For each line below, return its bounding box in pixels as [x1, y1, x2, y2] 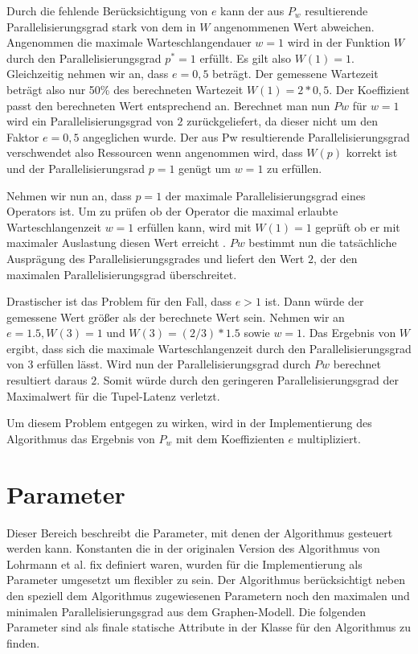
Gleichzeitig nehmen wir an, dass [6, 65, 169, 82]
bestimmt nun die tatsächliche [248, 234, 397, 251]
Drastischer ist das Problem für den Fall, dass [6, 293, 232, 310]
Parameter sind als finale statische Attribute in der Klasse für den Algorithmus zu [6, 619, 412, 635]
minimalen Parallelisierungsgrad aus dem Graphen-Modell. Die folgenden [6, 603, 366, 619]
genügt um [178, 159, 232, 176]
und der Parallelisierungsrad [6, 159, 145, 176]
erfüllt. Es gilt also [199, 49, 291, 66]
